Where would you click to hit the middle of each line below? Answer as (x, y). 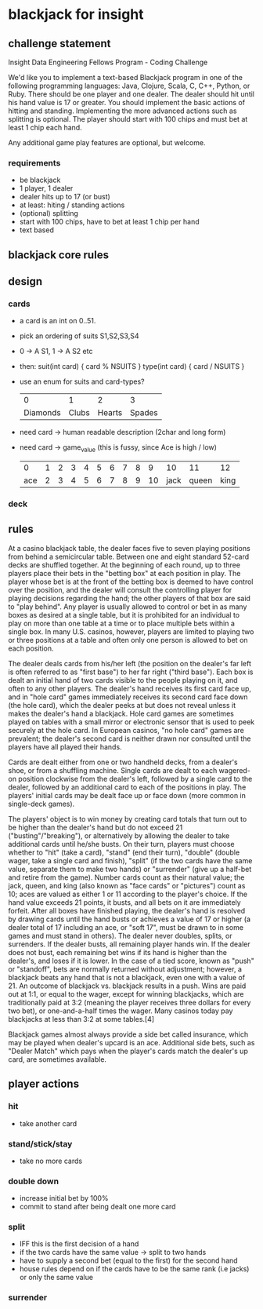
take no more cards (51, 1161)
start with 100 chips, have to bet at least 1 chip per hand (109, 222)
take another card (48, 1123)
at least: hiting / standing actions (72, 205)
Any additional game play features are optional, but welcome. (107, 142)
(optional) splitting (49, 213)
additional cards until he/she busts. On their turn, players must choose (121, 844)
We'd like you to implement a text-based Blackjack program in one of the (125, 77)
